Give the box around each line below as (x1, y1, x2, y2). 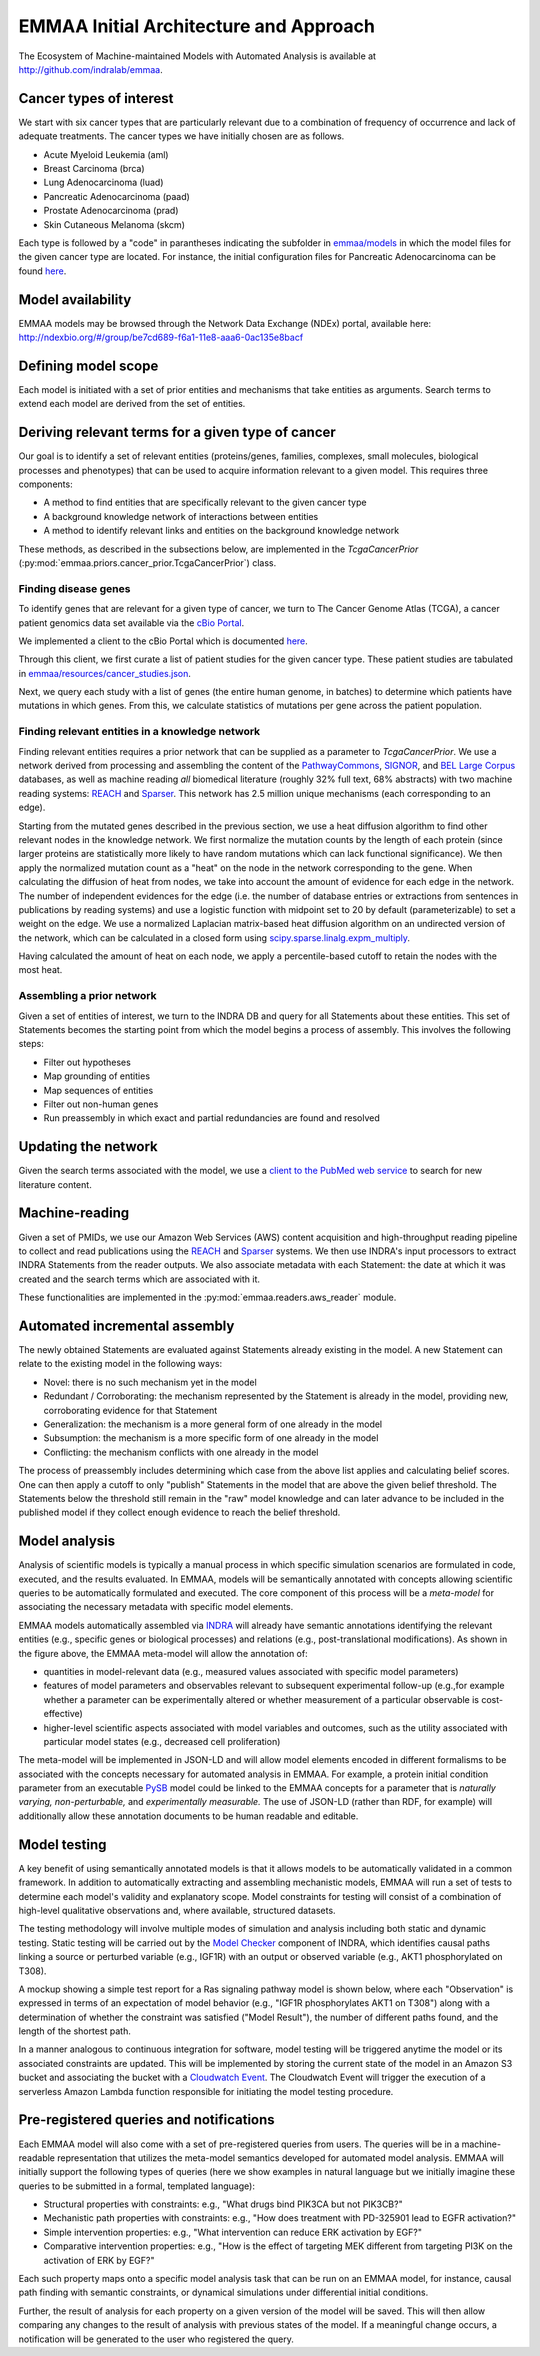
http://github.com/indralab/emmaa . (18, 63, 164, 75)
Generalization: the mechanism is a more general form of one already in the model (43, 1418, 383, 1430)
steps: (18, 1038, 44, 1050)
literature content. (18, 1178, 92, 1190)
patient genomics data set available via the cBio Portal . (18, 616, 245, 629)
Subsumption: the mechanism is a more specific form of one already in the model (43, 1432, 379, 1444)
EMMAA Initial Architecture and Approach (18, 15, 375, 37)
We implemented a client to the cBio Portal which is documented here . (18, 635, 309, 647)
